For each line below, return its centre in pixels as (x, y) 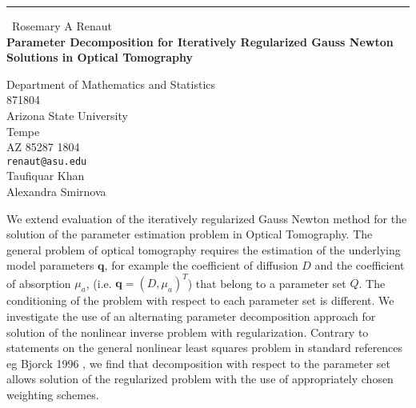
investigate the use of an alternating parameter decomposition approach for (191, 316)
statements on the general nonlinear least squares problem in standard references (205, 348)
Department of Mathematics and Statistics (111, 84)
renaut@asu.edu (47, 161)
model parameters (50, 265)
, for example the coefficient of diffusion (201, 265)
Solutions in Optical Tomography (100, 57)
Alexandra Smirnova (56, 191)
